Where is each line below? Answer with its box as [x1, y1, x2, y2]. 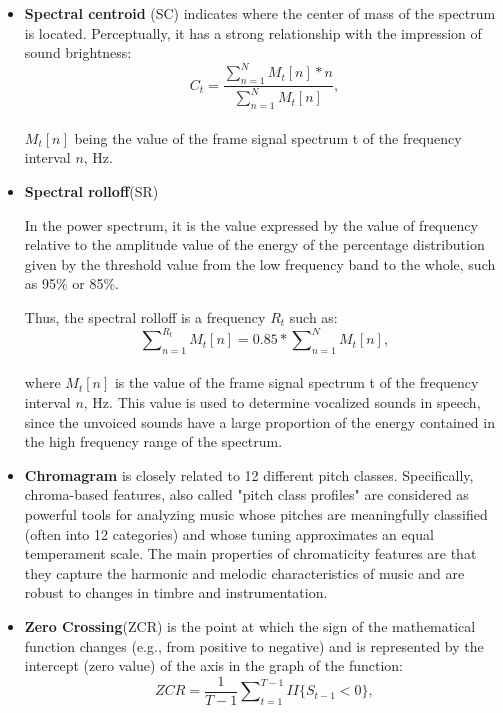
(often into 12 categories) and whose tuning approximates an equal [24, 523, 434, 544]
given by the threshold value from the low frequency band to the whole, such [24, 253, 496, 274]
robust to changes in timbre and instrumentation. [24, 582, 328, 603]
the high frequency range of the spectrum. [24, 431, 283, 452]
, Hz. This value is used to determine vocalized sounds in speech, [83, 392, 481, 413]
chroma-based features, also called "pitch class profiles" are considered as [24, 484, 469, 505]
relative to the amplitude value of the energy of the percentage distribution [24, 234, 485, 255]
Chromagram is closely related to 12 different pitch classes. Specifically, [24, 464, 474, 485]
